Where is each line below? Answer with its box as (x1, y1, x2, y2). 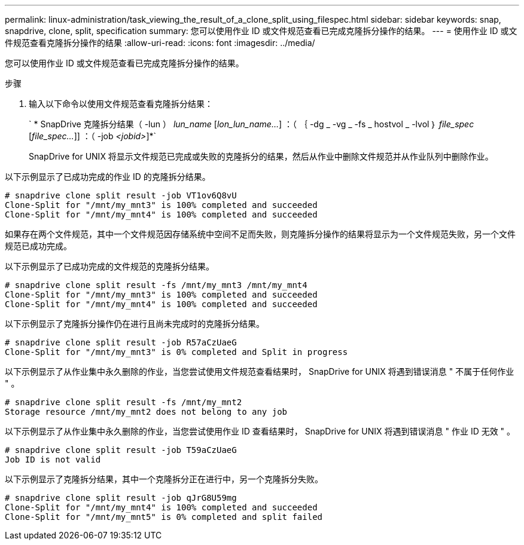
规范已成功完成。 (5, 241, 72, 251)
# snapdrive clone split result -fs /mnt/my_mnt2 (5, 397, 242, 407)
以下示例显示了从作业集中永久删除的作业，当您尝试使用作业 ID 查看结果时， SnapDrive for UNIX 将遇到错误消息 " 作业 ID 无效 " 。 (5, 426, 516, 436)
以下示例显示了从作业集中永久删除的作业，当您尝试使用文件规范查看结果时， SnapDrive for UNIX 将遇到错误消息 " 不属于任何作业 (5, 366, 514, 376)
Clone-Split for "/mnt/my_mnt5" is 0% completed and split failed (5, 512, 323, 522)
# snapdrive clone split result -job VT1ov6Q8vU (5, 191, 237, 200)
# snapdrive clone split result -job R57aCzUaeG (5, 338, 237, 347)
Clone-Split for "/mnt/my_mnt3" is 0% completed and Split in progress (5, 347, 348, 357)
